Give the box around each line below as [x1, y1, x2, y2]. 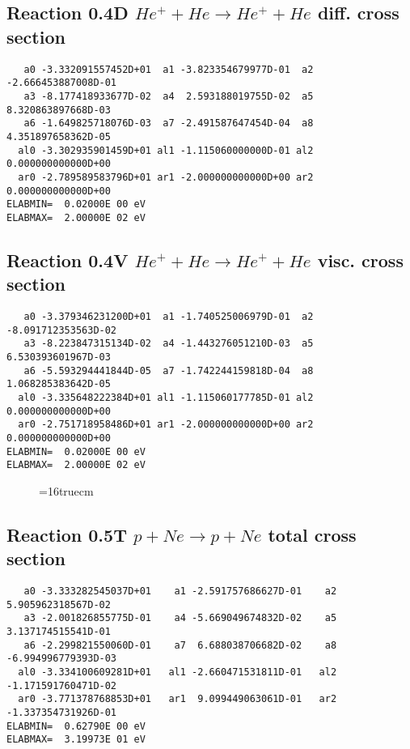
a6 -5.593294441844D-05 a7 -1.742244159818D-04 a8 [23, 364, 314, 377]
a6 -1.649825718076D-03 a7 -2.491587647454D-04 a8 [23, 117, 314, 130]
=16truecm [39, 482, 94, 499]
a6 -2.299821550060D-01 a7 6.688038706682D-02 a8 [23, 639, 337, 651]
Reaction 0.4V [6, 247, 129, 272]
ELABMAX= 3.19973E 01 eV [6, 734, 146, 746]
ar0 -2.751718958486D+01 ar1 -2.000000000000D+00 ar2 [18, 419, 314, 431]
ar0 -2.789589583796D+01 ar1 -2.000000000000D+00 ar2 [18, 171, 314, 183]
